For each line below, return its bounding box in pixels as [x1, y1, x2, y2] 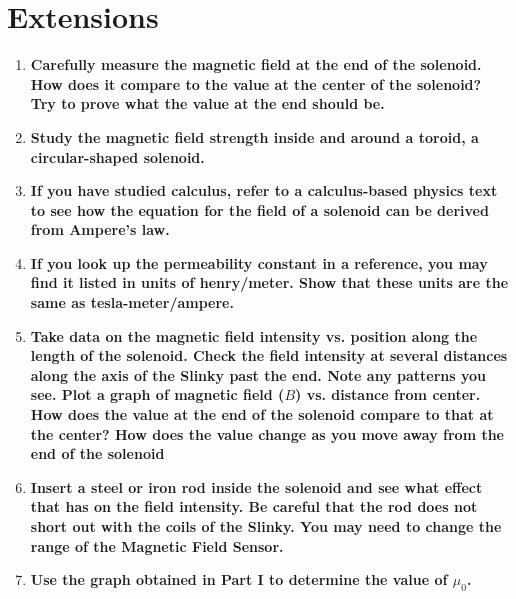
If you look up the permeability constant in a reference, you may [30, 252, 488, 273]
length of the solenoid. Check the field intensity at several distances [30, 345, 508, 366]
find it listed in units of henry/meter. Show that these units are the [30, 272, 509, 293]
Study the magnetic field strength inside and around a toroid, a [30, 126, 479, 147]
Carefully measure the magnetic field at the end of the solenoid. [30, 54, 482, 75]
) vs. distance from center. [295, 384, 481, 405]
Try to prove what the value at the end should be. [30, 93, 385, 114]
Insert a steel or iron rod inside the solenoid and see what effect [30, 476, 483, 497]
